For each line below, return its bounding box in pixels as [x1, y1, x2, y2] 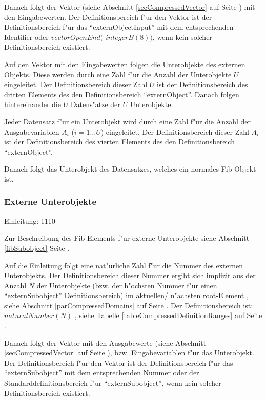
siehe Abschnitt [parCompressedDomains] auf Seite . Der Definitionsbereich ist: [4, 300, 253, 310]
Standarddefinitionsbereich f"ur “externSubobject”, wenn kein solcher [4, 377, 221, 388]
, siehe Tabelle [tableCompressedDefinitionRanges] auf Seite [74, 310, 262, 321]
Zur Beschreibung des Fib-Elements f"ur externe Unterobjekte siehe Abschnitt [4, 233, 250, 243]
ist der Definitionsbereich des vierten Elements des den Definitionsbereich [4, 136, 235, 147]
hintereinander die [4, 99, 61, 110]
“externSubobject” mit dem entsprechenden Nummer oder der [4, 367, 199, 378]
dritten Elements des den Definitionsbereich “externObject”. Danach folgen [4, 89, 239, 99]
